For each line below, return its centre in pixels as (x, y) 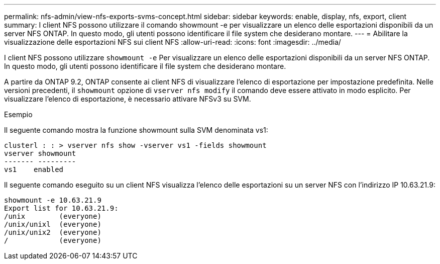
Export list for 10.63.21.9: (61, 208)
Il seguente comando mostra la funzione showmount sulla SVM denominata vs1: (136, 130)
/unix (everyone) (53, 216)
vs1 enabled (34, 169)
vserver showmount (40, 153)
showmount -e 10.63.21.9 (53, 200)
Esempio (18, 114)
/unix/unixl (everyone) (53, 224)
